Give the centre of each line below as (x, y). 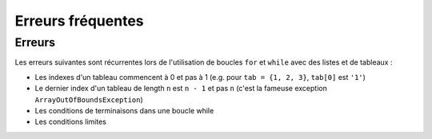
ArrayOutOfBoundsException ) (89, 99)
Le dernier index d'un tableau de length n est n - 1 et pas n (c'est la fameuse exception (181, 89)
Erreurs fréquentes (79, 21)
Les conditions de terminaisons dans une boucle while (124, 110)
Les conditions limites (71, 122)
